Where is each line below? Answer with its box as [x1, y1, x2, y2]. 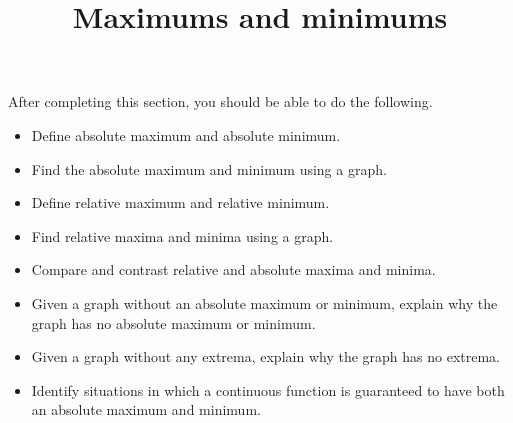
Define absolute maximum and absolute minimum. [31, 124, 341, 145]
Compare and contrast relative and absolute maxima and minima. [31, 259, 436, 280]
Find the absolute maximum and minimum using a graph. [31, 158, 387, 179]
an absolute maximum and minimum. [31, 399, 261, 420]
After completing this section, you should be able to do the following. [8, 91, 433, 112]
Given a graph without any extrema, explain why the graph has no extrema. [31, 346, 500, 367]
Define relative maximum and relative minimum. [31, 192, 330, 213]
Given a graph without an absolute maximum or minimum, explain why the [31, 292, 498, 313]
